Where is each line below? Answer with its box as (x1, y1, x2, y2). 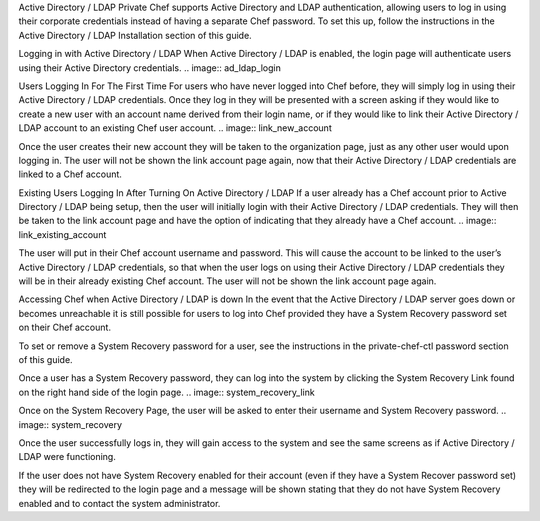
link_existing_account (18, 228, 107, 240)
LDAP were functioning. (18, 451, 117, 463)
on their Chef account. (18, 321, 112, 334)
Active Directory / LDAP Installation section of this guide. (18, 29, 252, 41)
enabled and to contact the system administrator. (18, 497, 221, 509)
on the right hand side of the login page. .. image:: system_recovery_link (18, 386, 315, 398)
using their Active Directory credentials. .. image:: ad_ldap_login (18, 61, 282, 74)
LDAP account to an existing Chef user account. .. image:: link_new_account (18, 122, 332, 134)
